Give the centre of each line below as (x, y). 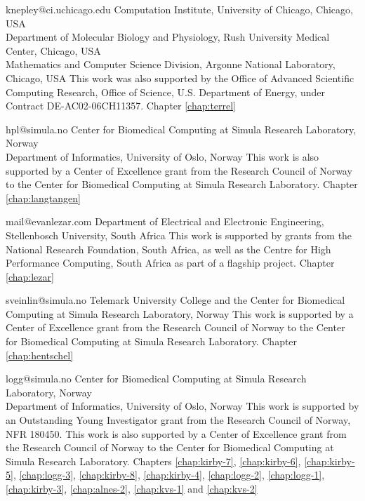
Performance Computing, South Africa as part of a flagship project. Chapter (170, 263)
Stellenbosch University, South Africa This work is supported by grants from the (179, 235)
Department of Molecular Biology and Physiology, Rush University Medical (168, 37)
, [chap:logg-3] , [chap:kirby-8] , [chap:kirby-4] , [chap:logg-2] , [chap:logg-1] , (169, 475)
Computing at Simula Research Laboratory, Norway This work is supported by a (180, 313)
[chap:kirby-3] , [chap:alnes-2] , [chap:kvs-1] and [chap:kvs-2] (132, 488)
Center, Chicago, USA (53, 50)
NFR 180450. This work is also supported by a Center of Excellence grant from (176, 433)
